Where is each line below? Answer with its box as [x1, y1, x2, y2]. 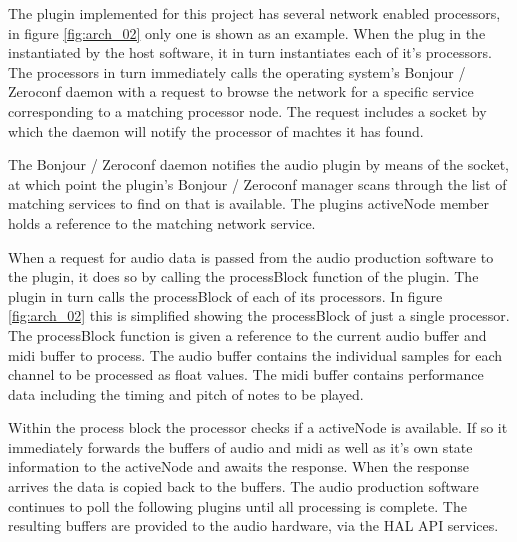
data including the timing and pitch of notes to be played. [8, 383, 364, 404]
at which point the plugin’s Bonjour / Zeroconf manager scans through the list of [8, 173, 507, 194]
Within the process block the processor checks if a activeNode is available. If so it [8, 417, 508, 438]
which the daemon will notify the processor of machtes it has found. [8, 120, 424, 141]
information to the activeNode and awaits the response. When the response [8, 456, 469, 477]
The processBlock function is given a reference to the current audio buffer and [8, 324, 487, 345]
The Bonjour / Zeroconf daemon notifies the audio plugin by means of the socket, [8, 154, 510, 175]
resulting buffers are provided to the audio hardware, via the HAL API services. [8, 515, 499, 536]
